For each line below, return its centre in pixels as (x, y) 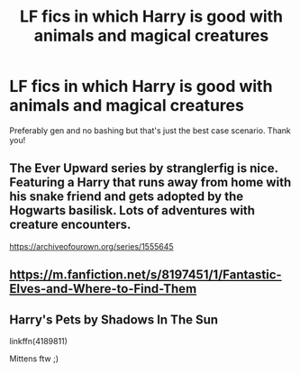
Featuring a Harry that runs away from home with (150, 182)
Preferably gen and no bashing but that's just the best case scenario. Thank (150, 130)
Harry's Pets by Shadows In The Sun (114, 319)
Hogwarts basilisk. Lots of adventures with (132, 210)
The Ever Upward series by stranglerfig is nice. (144, 168)
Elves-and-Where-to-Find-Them (103, 289)
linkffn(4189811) (38, 341)
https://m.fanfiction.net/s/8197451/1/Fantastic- (145, 275)
